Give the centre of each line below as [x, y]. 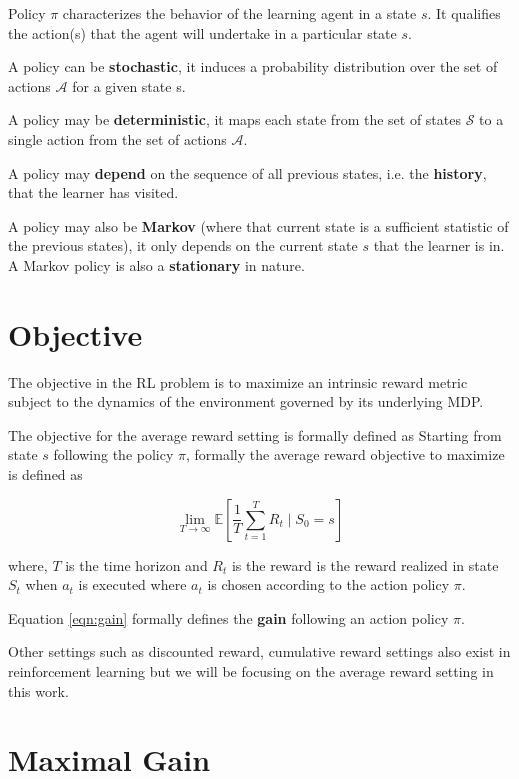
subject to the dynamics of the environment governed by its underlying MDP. [246, 401]
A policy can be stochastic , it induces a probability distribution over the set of [253, 66]
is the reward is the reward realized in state [365, 564]
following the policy [113, 454]
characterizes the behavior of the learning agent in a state [239, 13]
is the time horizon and [136, 564]
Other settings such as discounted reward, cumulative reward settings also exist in [259, 651]
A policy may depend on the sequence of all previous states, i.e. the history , [247, 172]
